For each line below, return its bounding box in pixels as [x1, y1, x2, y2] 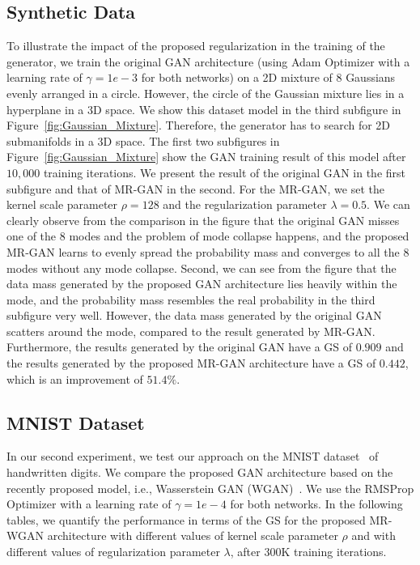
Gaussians [346, 69, 396, 86]
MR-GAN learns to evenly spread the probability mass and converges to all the [6, 243, 400, 260]
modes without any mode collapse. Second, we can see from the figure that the [6, 259, 397, 276]
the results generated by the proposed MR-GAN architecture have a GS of [6, 355, 376, 372]
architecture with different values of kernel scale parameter [47, 527, 338, 544]
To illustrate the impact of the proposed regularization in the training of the [6, 37, 385, 54]
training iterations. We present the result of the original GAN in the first [43, 164, 406, 181]
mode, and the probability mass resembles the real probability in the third [6, 291, 375, 308]
